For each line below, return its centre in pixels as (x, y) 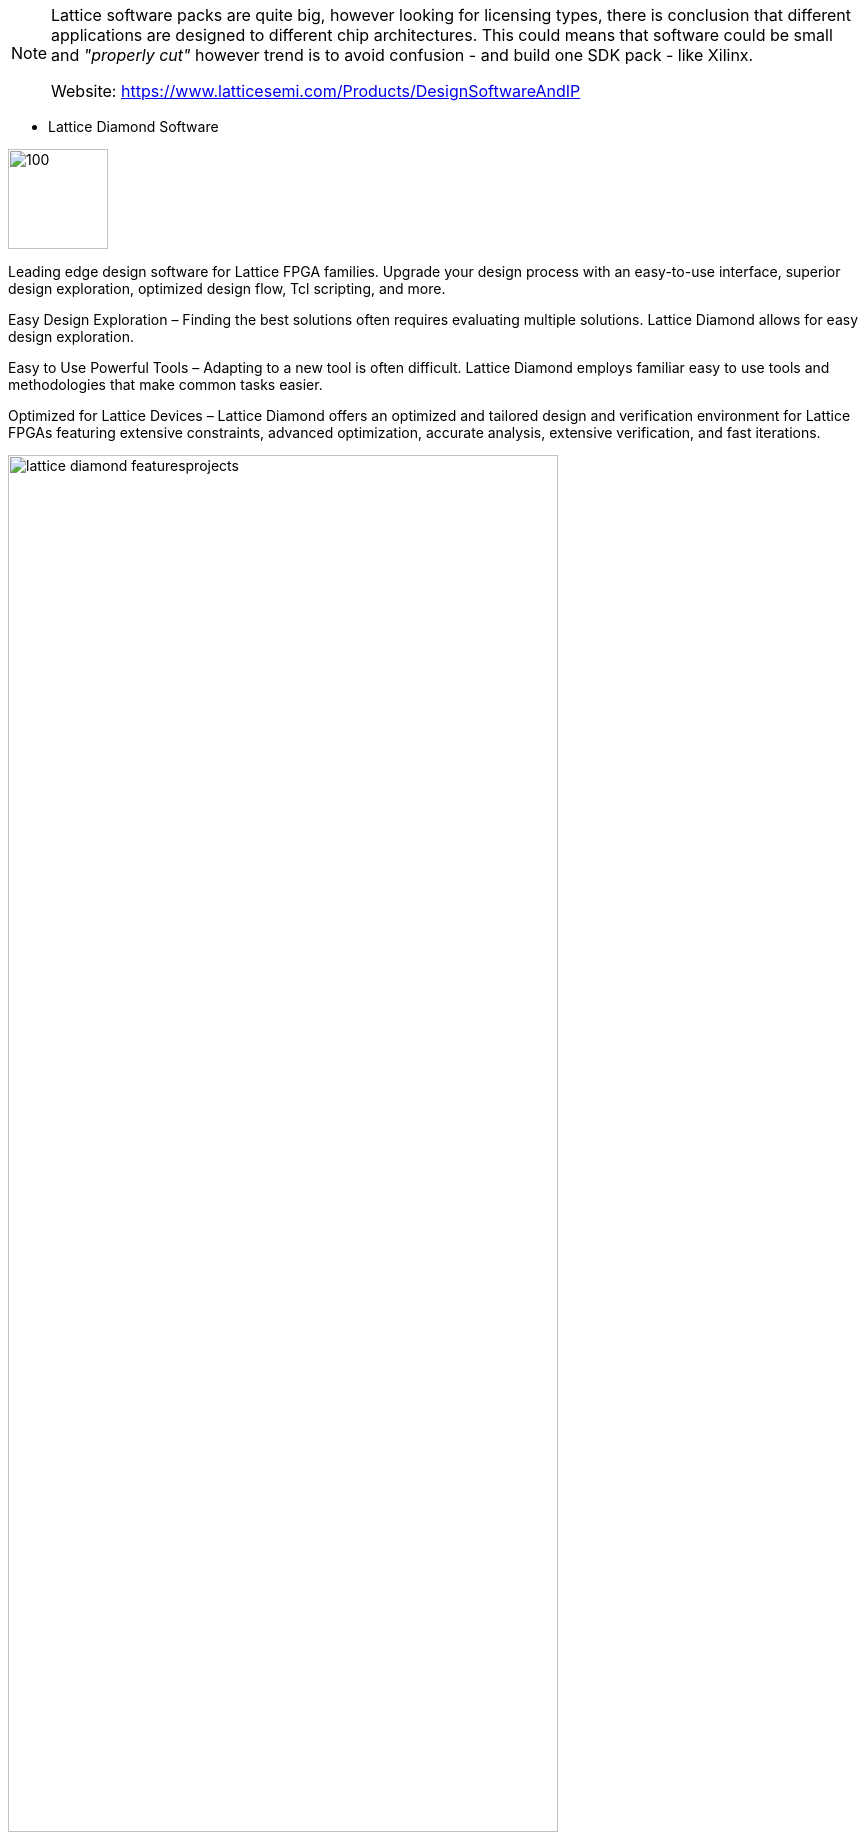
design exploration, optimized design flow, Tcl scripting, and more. (227, 288)
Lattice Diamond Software (133, 126)
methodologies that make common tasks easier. (165, 384)
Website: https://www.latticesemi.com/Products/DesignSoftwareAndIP (316, 91)
